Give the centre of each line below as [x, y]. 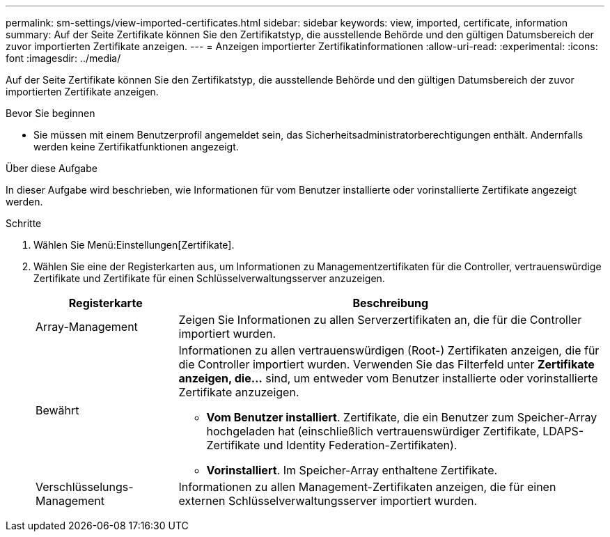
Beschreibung [391, 303]
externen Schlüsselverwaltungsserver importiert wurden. [328, 501]
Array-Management [87, 327]
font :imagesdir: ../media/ [63, 58]
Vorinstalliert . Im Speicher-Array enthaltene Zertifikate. [352, 470]
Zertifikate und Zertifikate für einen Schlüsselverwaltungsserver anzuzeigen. [209, 278]
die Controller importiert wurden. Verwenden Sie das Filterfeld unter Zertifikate [386, 364]
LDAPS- [563, 431]
